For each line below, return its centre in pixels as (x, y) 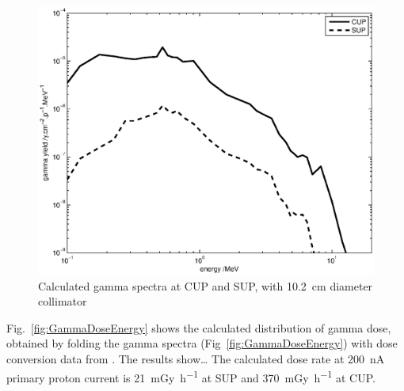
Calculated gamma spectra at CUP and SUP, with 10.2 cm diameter (206, 285)
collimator (63, 301)
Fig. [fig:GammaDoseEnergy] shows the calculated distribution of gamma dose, (199, 327)
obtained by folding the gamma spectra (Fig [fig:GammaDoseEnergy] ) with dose (202, 343)
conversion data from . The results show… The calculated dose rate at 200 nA (196, 359)
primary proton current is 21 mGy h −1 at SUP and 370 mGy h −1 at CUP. (191, 376)
